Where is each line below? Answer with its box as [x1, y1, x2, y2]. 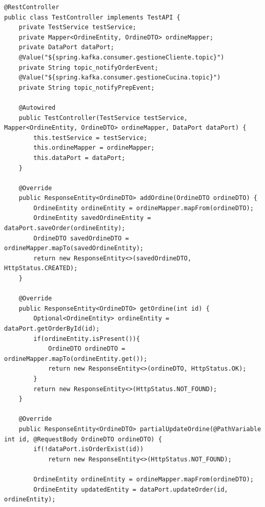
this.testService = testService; [33, 134, 148, 141]
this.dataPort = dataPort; [33, 154, 126, 161]
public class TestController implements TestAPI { [4, 13, 180, 21]
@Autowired [18, 104, 56, 111]
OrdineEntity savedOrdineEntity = [33, 214, 151, 222]
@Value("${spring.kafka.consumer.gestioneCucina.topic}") [18, 74, 221, 82]
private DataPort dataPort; [18, 44, 114, 51]
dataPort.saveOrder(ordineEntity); [4, 225, 126, 232]
